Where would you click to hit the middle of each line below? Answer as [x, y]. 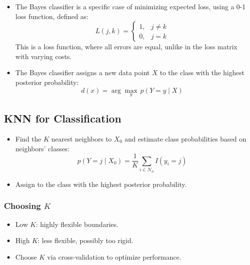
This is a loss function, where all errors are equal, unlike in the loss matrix [126, 47]
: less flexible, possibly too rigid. [85, 240]
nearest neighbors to [81, 138]
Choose [26, 256]
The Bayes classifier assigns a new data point [82, 72]
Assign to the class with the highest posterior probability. [101, 184]
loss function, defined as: [52, 16]
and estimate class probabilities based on [186, 138]
